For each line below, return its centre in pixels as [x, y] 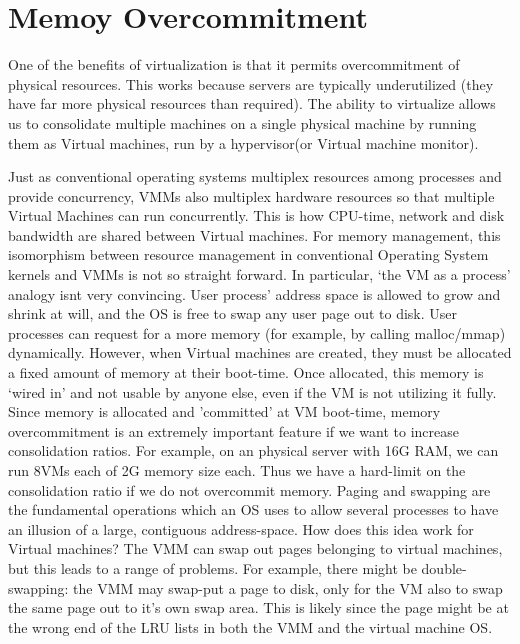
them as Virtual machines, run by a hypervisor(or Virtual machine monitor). [243, 142]
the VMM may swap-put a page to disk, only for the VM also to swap [288, 587]
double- [444, 567]
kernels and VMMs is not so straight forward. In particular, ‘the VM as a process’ [259, 274]
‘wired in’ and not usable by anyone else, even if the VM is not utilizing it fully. [252, 391]
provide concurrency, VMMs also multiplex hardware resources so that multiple [251, 195]
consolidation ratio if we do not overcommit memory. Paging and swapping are [249, 489]
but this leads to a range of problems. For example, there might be [212, 567]
